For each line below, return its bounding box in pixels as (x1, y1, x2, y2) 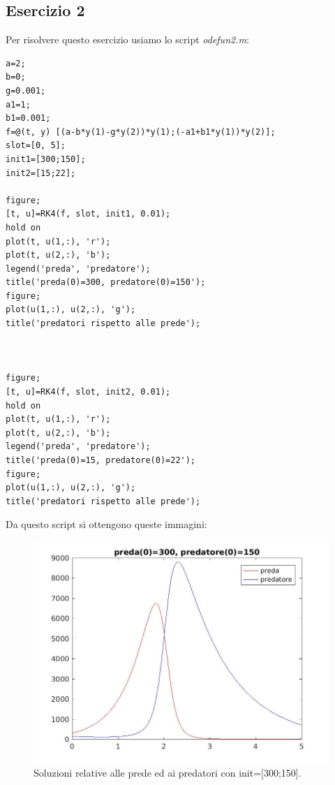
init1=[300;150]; (6, 154, 86, 164)
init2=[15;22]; (6, 168, 76, 178)
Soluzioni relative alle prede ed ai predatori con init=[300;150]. (33, 765, 301, 780)
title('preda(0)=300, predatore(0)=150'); (6, 277, 206, 288)
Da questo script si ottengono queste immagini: (6, 517, 207, 531)
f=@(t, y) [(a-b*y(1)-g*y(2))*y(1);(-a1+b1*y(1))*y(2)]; (6, 126, 276, 137)
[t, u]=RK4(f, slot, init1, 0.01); (6, 209, 171, 219)
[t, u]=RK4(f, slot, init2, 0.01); (6, 387, 171, 397)
